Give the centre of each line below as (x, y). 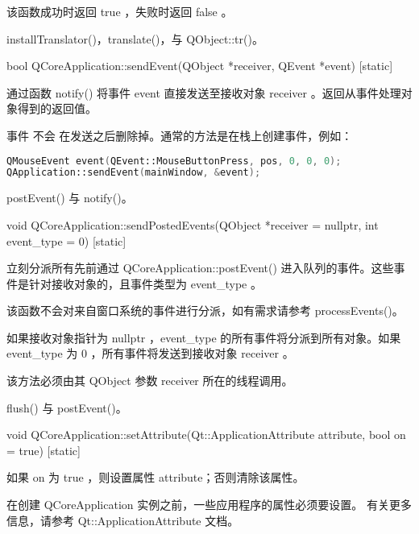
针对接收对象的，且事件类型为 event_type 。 (145, 283)
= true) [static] (44, 450)
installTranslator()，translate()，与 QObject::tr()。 (135, 38)
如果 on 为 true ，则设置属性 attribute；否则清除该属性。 (156, 477)
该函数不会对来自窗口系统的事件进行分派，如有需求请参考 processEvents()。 (205, 310)
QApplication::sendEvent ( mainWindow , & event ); (134, 173)
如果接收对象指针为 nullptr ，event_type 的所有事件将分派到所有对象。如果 (204, 337)
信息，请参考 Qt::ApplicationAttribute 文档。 (123, 520)
